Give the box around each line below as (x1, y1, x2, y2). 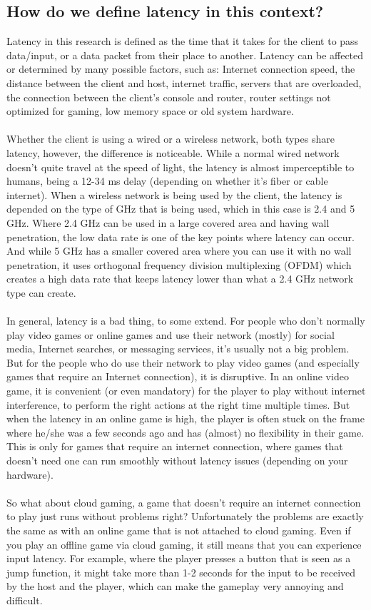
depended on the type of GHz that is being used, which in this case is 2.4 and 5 (6, 201, 355, 216)
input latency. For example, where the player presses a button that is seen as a (6, 551, 351, 566)
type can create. (6, 285, 76, 300)
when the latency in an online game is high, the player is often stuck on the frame (6, 411, 365, 426)
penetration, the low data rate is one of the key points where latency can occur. (6, 229, 355, 244)
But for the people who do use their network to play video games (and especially (6, 355, 360, 370)
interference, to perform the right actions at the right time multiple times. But (6, 397, 350, 412)
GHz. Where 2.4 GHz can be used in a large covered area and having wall (6, 215, 330, 230)
